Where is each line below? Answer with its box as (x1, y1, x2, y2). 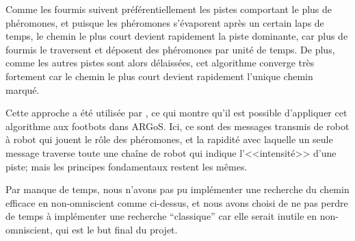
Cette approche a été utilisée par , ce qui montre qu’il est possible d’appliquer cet (5, 105, 347, 120)
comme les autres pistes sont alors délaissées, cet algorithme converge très (5, 55, 315, 70)
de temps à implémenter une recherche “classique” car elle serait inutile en (5, 209, 317, 223)
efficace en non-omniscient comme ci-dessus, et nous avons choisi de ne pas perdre (5, 195, 348, 210)
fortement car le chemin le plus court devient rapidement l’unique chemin (5, 68, 313, 83)
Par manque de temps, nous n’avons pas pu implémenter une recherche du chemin (5, 182, 350, 196)
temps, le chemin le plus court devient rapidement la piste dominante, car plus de (5, 29, 348, 43)
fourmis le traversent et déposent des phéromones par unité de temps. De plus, (5, 42, 335, 56)
